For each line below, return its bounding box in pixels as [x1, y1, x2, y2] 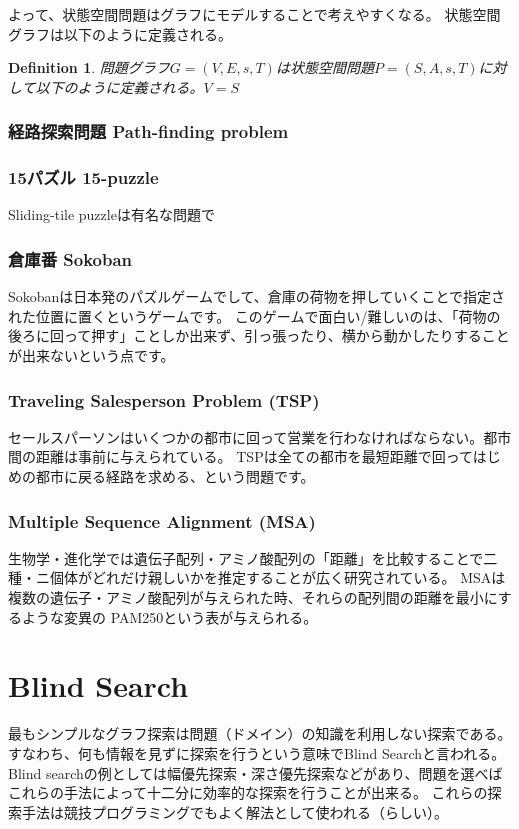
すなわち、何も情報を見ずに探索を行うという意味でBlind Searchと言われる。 [8, 742, 506, 763]
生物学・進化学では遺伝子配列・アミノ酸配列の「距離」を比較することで [8, 547, 484, 568]
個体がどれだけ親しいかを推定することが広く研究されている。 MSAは [49, 567, 506, 588]
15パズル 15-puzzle [8, 165, 159, 190]
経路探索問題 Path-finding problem [8, 119, 289, 144]
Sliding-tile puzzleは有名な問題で [8, 204, 215, 225]
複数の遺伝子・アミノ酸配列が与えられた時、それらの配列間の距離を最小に [8, 587, 498, 608]
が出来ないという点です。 [8, 345, 175, 366]
